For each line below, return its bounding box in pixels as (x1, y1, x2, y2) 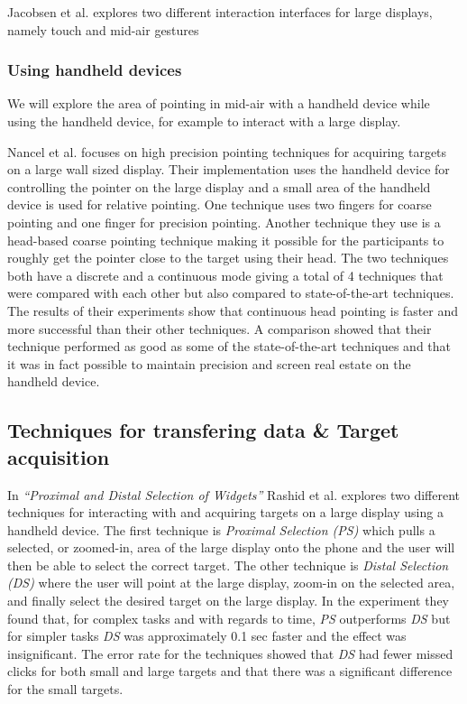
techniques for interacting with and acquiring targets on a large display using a (7, 503, 444, 522)
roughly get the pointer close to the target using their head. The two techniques (7, 248, 449, 267)
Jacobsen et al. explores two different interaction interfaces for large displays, (7, 3, 433, 21)
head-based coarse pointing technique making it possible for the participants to (7, 230, 444, 249)
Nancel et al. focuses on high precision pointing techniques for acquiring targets (7, 142, 447, 161)
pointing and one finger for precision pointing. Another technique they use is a (7, 212, 441, 231)
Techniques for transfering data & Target (7, 416, 399, 444)
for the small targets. (7, 680, 124, 699)
